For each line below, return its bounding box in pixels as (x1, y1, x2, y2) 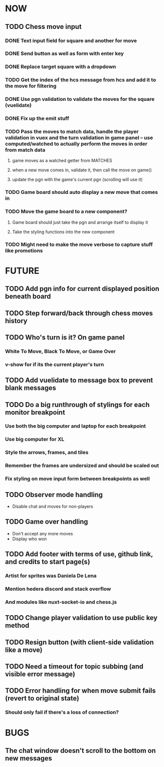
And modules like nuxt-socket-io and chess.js (5, 599, 117, 605)
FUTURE (5, 265, 40, 276)
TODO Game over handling (5, 518, 88, 526)
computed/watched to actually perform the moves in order (5, 141, 148, 147)
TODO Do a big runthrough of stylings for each (5, 400, 150, 409)
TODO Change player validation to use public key (5, 614, 158, 622)
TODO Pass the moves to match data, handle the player (5, 128, 139, 135)
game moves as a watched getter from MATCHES (12, 158, 113, 164)
